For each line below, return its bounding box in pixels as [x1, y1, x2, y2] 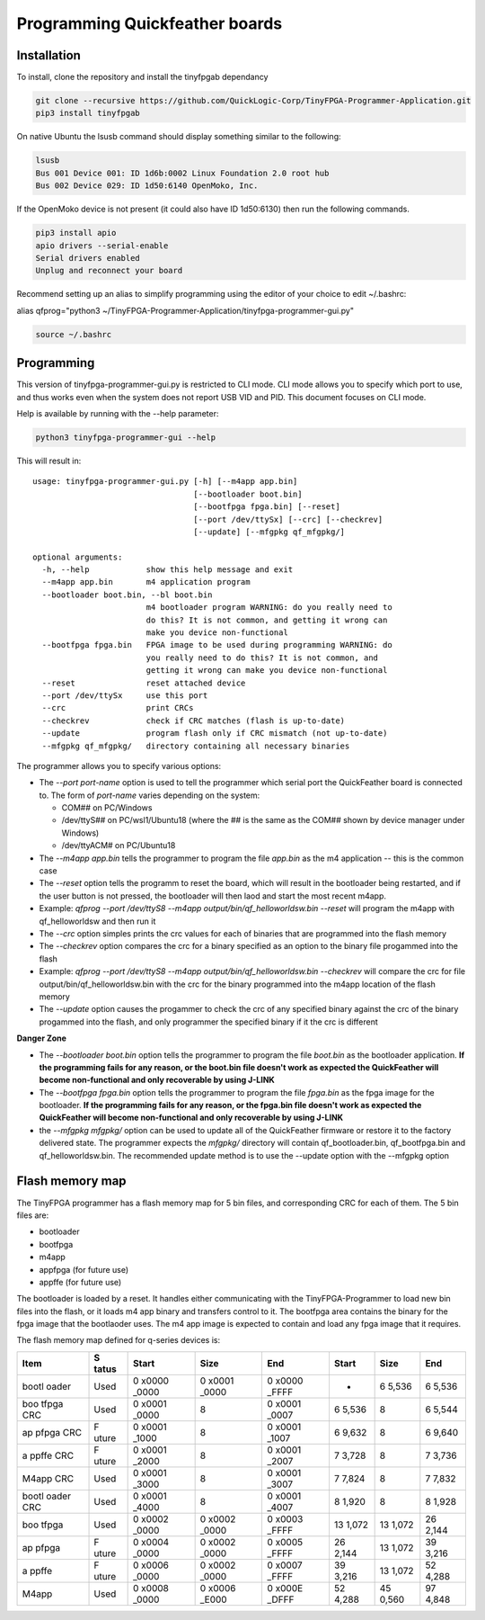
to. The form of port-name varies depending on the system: [39, 790, 260, 801]
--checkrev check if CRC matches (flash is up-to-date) [41, 715, 346, 726]
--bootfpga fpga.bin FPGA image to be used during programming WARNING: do [41, 640, 392, 650]
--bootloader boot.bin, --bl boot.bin [41, 589, 213, 600]
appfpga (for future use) [39, 1264, 129, 1275]
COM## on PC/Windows [61, 802, 153, 813]
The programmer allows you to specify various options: [16, 760, 222, 771]
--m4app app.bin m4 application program [41, 577, 251, 587]
